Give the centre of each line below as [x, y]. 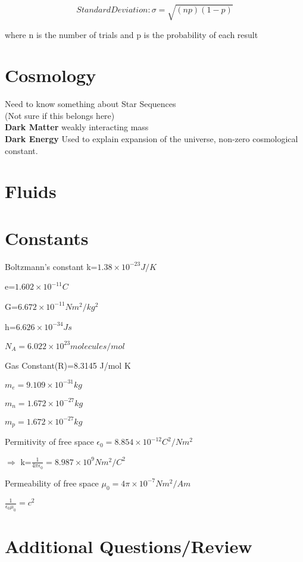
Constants [47, 238]
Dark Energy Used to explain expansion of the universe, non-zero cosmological [151, 139]
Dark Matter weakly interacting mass [77, 127]
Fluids [31, 191]
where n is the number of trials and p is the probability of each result [132, 34]
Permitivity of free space [49, 442]
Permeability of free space [52, 483]
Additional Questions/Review [129, 546]
